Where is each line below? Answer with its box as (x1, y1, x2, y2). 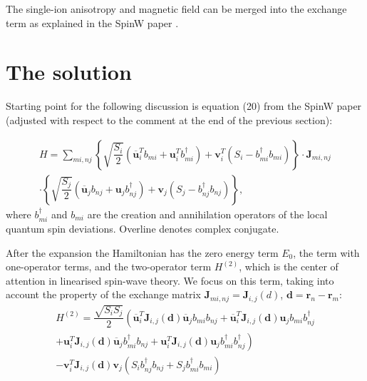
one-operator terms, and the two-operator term (6, 259, 212, 274)
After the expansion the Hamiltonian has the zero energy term (6, 245, 279, 260)
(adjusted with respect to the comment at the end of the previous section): (6, 112, 333, 127)
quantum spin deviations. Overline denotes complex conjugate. (6, 220, 279, 235)
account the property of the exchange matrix (6, 287, 201, 302)
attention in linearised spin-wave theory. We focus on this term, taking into (6, 273, 334, 288)
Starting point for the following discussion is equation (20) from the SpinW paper (6, 98, 362, 113)
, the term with (293, 245, 360, 260)
